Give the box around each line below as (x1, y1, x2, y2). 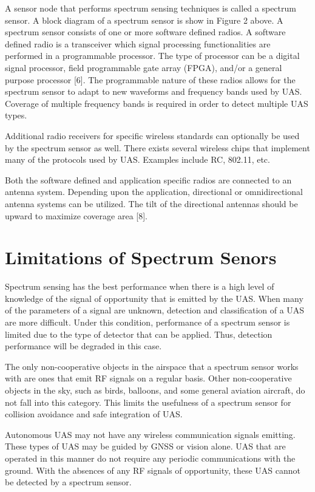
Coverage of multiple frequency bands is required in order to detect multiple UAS (5, 97, 308, 109)
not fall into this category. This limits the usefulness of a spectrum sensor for (5, 395, 291, 408)
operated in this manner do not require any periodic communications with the (5, 451, 296, 464)
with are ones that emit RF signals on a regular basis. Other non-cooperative (5, 372, 292, 384)
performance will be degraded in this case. (5, 340, 162, 352)
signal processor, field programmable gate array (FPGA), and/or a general (5, 61, 282, 73)
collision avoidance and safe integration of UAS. (5, 408, 183, 420)
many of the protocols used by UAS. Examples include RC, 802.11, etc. (5, 153, 270, 166)
